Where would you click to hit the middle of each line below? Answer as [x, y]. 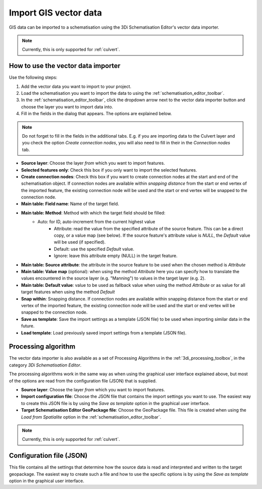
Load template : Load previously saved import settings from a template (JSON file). [104, 332]
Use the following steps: [33, 77]
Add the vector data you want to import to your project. [76, 86]
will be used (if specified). [80, 242]
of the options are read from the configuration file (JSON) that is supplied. [83, 381]
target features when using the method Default [68, 292]
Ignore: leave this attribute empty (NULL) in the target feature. [116, 256]
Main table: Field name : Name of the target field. [70, 204]
